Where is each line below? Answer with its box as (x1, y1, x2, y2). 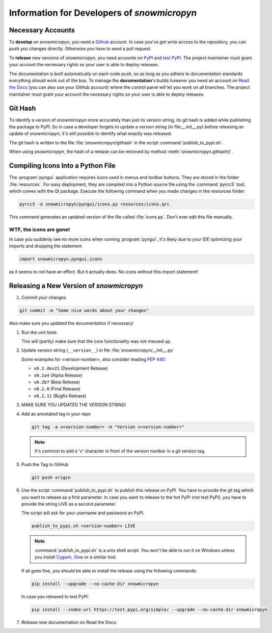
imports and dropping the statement (9, 243, 82, 249)
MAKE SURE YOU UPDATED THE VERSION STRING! (21, 402, 126, 408)
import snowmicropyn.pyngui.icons (19, 256, 103, 262)
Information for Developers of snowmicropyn (9, 7, 197, 18)
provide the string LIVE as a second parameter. (21, 501, 116, 507)
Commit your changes (21, 295, 66, 301)
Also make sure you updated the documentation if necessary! (9, 320, 134, 326)
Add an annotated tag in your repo (21, 411, 91, 417)
